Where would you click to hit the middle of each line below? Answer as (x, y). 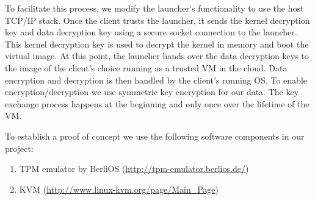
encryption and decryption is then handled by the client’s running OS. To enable (156, 80)
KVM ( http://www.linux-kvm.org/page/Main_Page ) (119, 189)
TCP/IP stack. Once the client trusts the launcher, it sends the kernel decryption (157, 20)
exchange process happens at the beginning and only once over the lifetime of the (157, 103)
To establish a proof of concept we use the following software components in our (155, 136)
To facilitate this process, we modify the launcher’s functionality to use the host (154, 8)
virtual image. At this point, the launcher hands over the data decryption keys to (157, 56)
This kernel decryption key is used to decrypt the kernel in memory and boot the (157, 44)
